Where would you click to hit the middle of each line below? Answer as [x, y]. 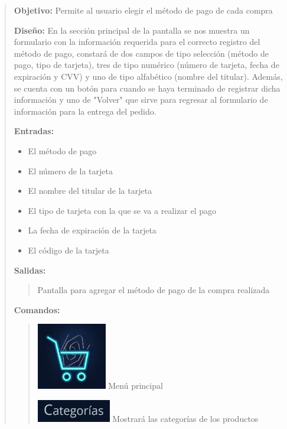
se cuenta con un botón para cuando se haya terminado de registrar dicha [147, 88]
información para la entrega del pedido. [85, 111]
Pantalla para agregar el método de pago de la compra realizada [154, 290]
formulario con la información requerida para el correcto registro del [137, 42]
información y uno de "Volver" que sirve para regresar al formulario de [141, 100]
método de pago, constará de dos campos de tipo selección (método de [141, 53]
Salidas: [30, 270]
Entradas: [34, 131]
